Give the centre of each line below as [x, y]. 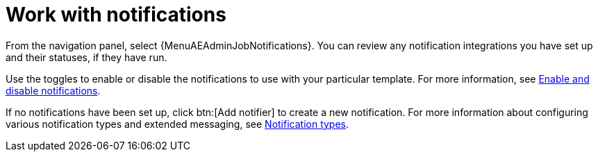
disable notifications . [53, 90]
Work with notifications [116, 15]
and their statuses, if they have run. [86, 57]
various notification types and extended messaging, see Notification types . [177, 124]
